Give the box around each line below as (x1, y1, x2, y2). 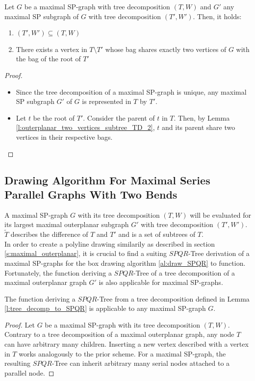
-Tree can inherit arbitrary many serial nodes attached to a (52, 358, 230, 368)
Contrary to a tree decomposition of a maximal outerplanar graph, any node (4, 329, 234, 339)
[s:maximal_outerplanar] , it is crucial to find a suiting (4, 248, 167, 258)
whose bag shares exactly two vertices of (105, 44, 227, 54)
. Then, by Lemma (174, 112, 230, 123)
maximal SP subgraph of (4, 11, 79, 21)
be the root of (33, 112, 75, 123)
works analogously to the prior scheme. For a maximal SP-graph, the (19, 348, 226, 358)
